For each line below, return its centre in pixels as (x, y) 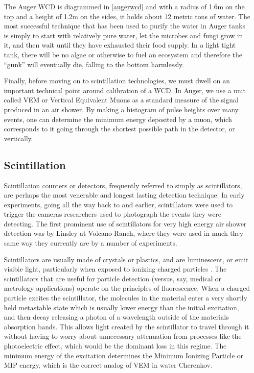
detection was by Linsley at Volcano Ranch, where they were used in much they (124, 233)
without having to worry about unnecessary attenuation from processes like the (123, 336)
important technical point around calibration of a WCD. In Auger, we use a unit (125, 90)
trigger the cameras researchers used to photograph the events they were (113, 214)
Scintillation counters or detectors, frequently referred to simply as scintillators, (123, 185)
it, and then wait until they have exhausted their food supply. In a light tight (120, 45)
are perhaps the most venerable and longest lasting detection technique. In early (124, 195)
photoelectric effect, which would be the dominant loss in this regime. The (115, 346)
